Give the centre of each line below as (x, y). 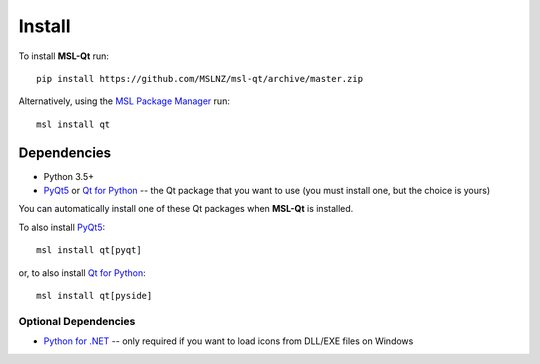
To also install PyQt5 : (61, 227)
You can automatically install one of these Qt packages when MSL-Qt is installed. (186, 209)
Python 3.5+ (69, 176)
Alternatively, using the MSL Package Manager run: (124, 101)
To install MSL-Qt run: (64, 56)
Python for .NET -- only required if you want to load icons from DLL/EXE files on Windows (228, 341)
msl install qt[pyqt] (89, 250)
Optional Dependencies (77, 321)
